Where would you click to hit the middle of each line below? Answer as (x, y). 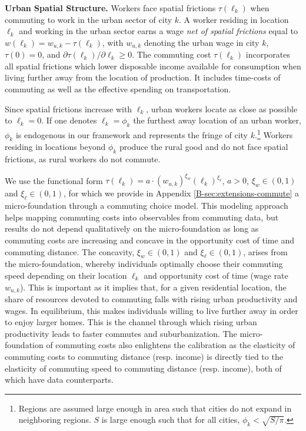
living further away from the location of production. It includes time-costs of (143, 77)
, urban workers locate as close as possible (222, 108)
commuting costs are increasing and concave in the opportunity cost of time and (149, 240)
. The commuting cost (172, 54)
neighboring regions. (55, 420)
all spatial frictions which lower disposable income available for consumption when (153, 66)
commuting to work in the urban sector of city (89, 19)
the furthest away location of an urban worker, (217, 120)
